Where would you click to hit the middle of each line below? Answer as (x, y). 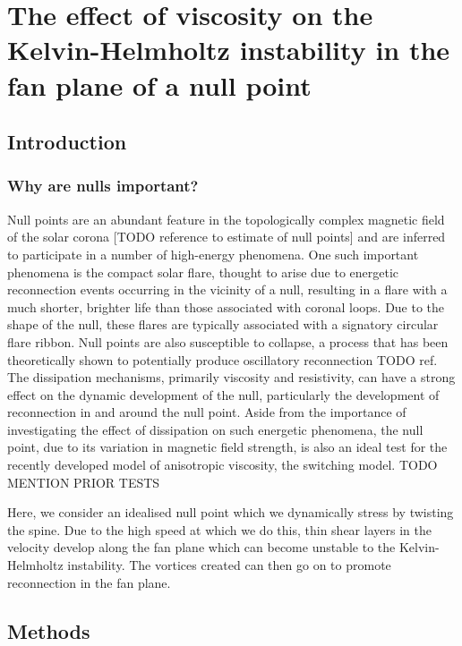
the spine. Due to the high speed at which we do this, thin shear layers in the (219, 529)
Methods (49, 630)
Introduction (67, 142)
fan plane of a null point (159, 85)
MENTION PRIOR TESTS (84, 482)
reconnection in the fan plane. (89, 582)
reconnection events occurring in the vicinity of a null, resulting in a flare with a (227, 289)
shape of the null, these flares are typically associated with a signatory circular (223, 324)
